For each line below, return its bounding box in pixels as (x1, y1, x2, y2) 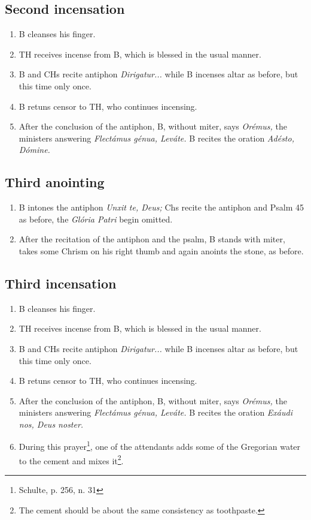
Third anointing (5, 173, 105, 191)
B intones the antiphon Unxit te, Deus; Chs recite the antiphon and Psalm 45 (19, 201, 304, 214)
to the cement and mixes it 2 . (19, 452, 124, 467)
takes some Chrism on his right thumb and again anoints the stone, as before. (19, 244, 304, 257)
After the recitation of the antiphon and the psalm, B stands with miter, (19, 233, 285, 245)
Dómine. (19, 143, 50, 156)
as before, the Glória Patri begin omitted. (19, 212, 173, 225)
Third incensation (5, 273, 117, 292)
